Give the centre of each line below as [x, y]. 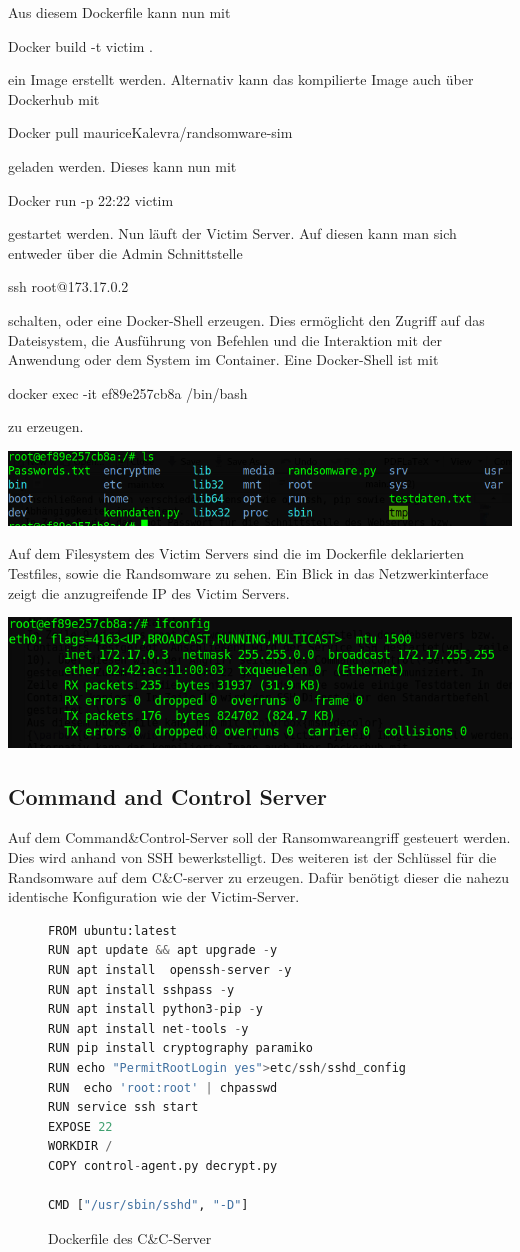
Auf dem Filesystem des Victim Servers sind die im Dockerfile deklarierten [236, 553]
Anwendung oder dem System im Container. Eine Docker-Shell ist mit [223, 359]
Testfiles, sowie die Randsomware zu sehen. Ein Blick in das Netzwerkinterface [248, 572]
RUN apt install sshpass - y [141, 989]
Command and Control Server [167, 795]
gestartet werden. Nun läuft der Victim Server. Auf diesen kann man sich [232, 233]
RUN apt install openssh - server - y [170, 970]
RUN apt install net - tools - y [148, 1028]
